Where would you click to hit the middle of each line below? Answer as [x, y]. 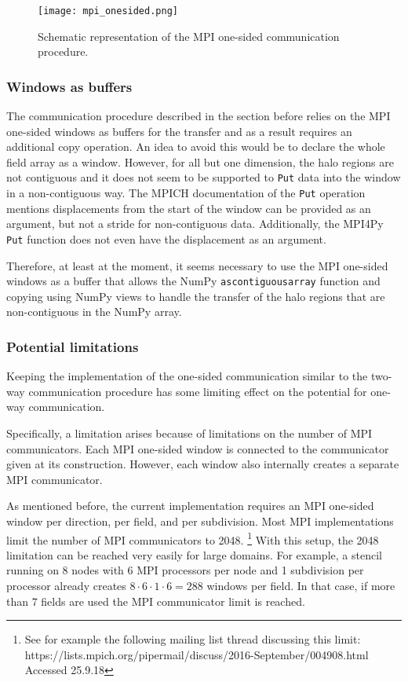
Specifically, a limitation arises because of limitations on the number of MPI [189, 433]
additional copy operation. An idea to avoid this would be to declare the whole [196, 147]
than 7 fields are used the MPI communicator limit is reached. [156, 601]
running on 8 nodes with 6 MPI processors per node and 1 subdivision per [185, 570]
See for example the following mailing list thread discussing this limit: [193, 639]
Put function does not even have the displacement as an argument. [166, 238]
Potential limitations [73, 346]
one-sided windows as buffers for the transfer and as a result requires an [179, 131]
